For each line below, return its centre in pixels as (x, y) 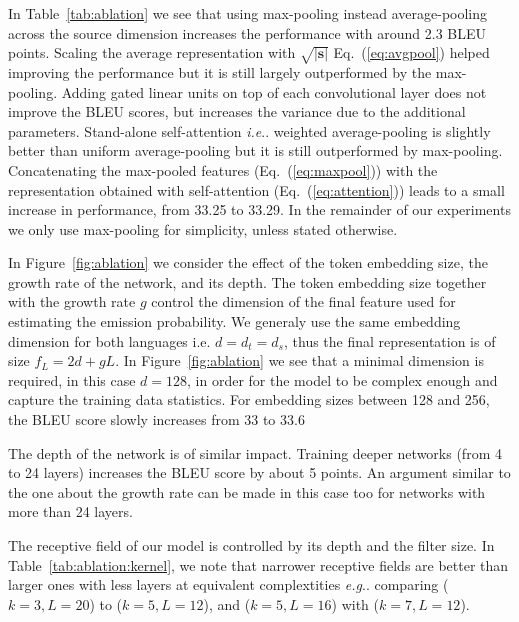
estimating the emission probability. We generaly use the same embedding (234, 321)
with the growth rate (72, 301)
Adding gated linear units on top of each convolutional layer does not (274, 91)
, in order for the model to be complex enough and (342, 379)
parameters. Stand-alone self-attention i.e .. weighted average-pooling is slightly (249, 130)
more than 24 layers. (70, 511)
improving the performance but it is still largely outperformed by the (220, 71)
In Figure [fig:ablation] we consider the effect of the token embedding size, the (248, 262)
